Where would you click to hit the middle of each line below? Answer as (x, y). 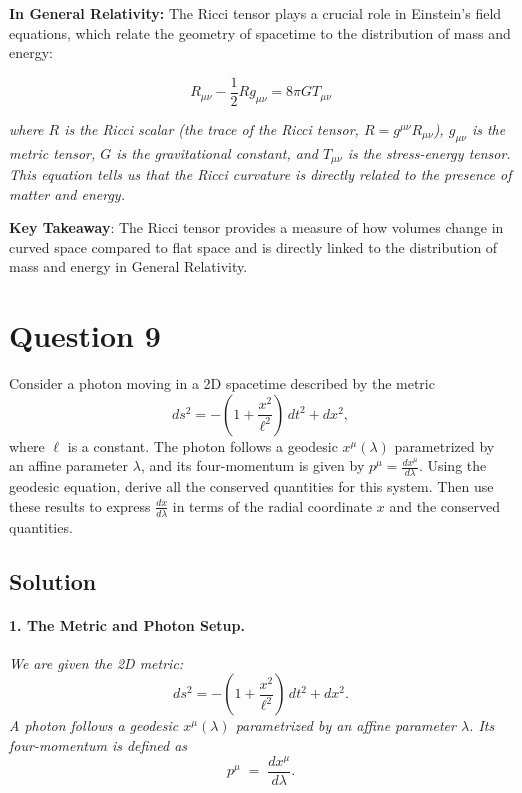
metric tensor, (52, 152)
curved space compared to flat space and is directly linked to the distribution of (253, 246)
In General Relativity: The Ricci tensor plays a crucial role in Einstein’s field (255, 13)
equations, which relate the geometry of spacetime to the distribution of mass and (260, 32)
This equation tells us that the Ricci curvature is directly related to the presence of (260, 174)
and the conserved (444, 505)
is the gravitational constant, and (217, 152)
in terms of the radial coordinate (272, 505)
